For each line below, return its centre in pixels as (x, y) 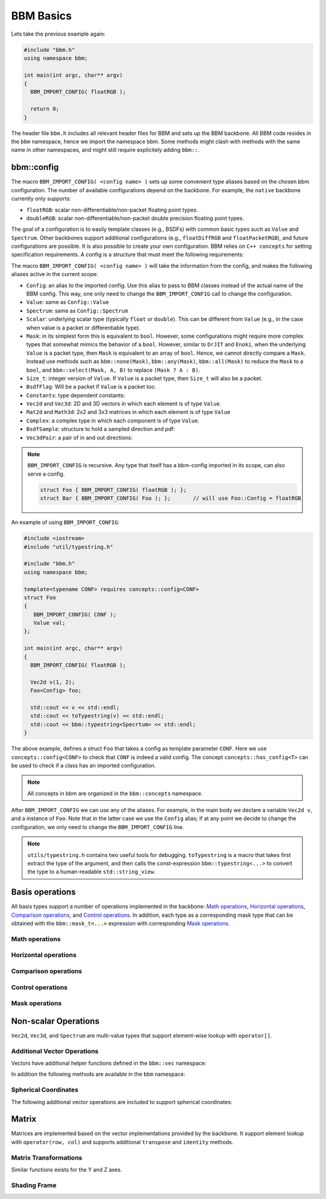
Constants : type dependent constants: (76, 395)
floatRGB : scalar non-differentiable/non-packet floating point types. (112, 210)
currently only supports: (41, 199)
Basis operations (43, 892)
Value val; (50, 623)
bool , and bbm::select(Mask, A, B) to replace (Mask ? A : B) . (113, 370)
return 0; (45, 109)
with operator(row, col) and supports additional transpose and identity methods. (122, 1142)
